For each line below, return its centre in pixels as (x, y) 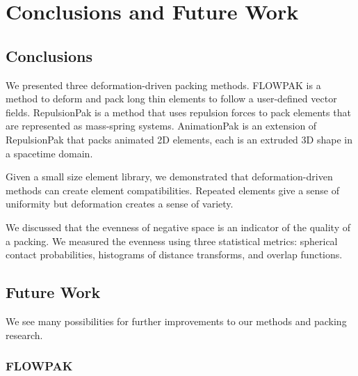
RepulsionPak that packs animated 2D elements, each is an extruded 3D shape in (179, 139)
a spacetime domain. (49, 153)
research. (24, 335)
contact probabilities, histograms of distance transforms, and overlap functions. (174, 254)
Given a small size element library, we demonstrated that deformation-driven (169, 177)
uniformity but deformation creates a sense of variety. (120, 204)
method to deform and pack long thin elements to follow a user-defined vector (171, 99)
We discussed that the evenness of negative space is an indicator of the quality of (178, 227)
